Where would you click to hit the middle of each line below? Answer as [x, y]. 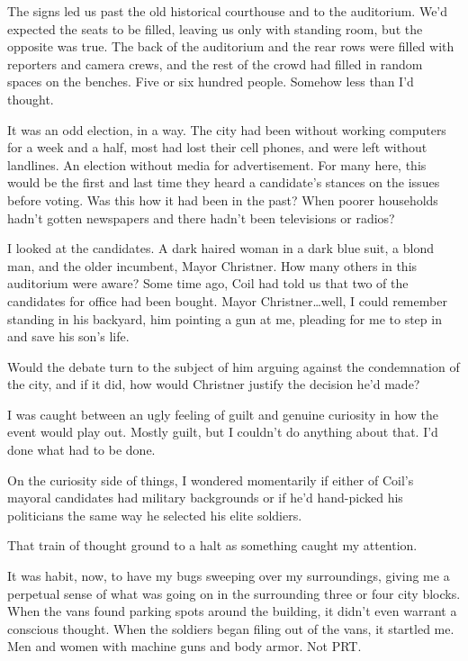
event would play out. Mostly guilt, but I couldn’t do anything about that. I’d [223, 432]
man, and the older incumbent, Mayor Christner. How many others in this [212, 265]
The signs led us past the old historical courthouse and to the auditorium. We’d [228, 11]
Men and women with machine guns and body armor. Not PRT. [184, 646]
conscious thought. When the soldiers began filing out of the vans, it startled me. [231, 628]
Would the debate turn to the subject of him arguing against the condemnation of [234, 366]
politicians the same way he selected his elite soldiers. [155, 515]
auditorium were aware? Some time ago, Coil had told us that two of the [208, 283]
